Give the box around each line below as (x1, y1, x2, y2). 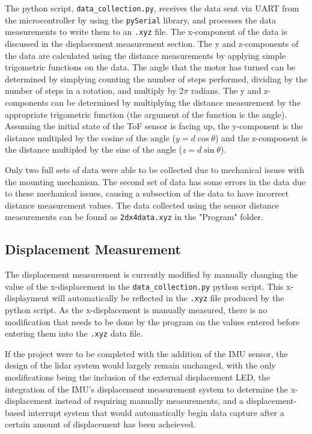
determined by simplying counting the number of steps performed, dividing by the (5, 72, 308, 85)
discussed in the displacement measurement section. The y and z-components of (5, 37, 299, 49)
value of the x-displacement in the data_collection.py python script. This (5, 280, 284, 292)
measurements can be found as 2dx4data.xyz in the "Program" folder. (5, 210, 263, 223)
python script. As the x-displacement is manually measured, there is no (5, 304, 268, 316)
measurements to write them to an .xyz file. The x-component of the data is (5, 25, 287, 38)
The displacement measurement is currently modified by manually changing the (5, 268, 298, 281)
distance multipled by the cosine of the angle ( (5, 131, 176, 144)
